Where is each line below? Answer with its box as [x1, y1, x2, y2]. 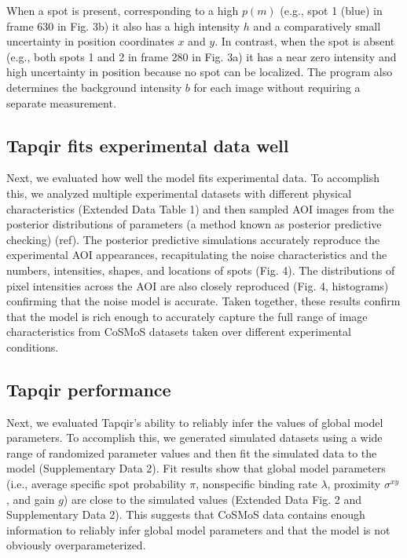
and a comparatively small [253, 17, 381, 34]
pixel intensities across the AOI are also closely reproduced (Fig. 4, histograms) [6, 277, 389, 294]
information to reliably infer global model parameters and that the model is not [6, 521, 390, 538]
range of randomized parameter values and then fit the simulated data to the [6, 444, 377, 461]
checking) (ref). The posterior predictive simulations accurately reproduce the [6, 231, 380, 247]
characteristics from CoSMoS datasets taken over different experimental [6, 323, 351, 340]
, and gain [6, 491, 55, 507]
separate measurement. [6, 94, 116, 111]
